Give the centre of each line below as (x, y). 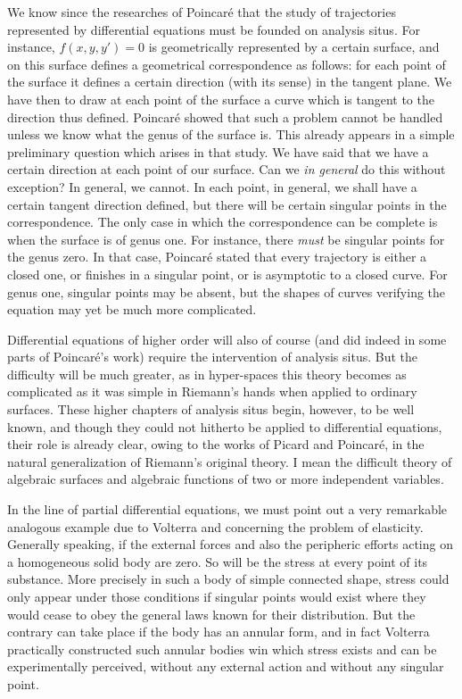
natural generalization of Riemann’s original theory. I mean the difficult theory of (230, 461)
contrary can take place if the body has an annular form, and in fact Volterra (219, 632)
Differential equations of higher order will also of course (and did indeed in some (227, 339)
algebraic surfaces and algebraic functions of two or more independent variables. (226, 479)
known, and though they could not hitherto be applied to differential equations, (225, 426)
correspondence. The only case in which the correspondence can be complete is (223, 222)
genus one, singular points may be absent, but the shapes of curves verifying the (227, 291)
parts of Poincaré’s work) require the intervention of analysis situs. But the (212, 357)
